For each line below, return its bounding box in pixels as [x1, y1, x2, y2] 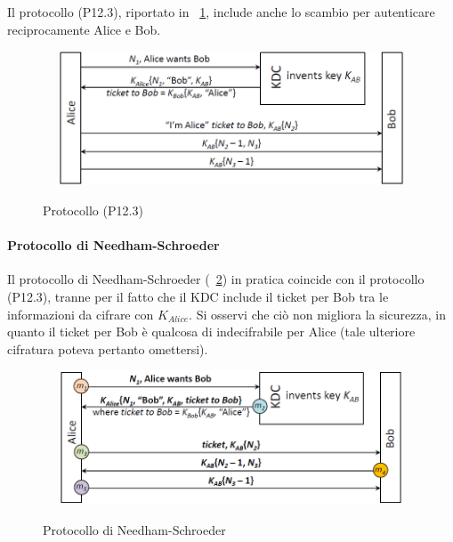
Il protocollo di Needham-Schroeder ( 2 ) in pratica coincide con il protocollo [7, 270, 425, 288]
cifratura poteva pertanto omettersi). [7, 339, 208, 358]
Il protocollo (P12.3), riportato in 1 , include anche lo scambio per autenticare [7, 3, 435, 20]
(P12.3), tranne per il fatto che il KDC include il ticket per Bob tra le [7, 287, 389, 305]
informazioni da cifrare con [7, 304, 154, 323]
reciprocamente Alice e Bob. [7, 20, 161, 38]
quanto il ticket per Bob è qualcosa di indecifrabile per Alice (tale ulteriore [7, 322, 416, 341]
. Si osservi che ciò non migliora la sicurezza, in [189, 304, 446, 323]
